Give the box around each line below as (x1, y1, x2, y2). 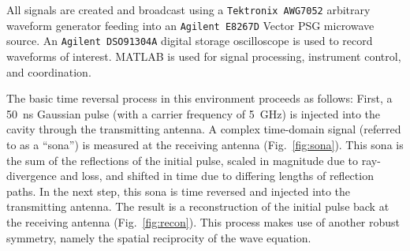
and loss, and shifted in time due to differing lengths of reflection (60, 167, 374, 184)
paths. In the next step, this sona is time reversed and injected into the (6, 182, 351, 199)
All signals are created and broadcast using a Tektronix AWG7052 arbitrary (6, 2, 371, 17)
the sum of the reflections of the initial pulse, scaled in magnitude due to (6, 152, 359, 168)
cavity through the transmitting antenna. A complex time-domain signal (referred (6, 121, 401, 137)
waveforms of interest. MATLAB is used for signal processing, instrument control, (6, 47, 401, 64)
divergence (6, 167, 57, 184)
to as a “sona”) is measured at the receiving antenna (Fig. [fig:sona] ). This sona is (6, 136, 404, 152)
